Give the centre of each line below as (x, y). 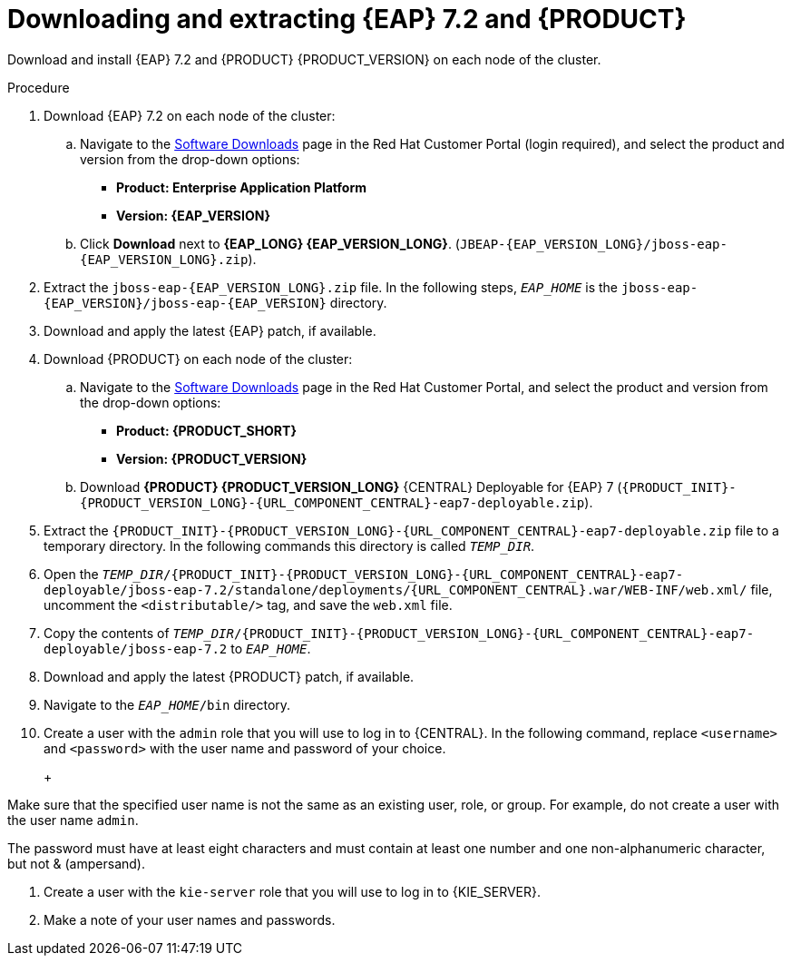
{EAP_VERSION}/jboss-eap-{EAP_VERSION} (185, 303)
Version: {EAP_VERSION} (193, 215)
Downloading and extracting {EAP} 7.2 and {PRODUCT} (347, 19)
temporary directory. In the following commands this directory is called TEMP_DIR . (289, 545)
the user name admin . (73, 820)
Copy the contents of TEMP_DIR (139, 633)
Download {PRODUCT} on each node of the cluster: (198, 359)
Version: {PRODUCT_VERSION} (212, 458)
